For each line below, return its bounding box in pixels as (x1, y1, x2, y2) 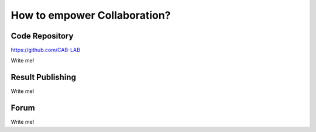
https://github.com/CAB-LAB (11, 47, 80, 54)
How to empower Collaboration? (11, 9, 171, 22)
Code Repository (11, 31, 74, 41)
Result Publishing (11, 72, 76, 82)
